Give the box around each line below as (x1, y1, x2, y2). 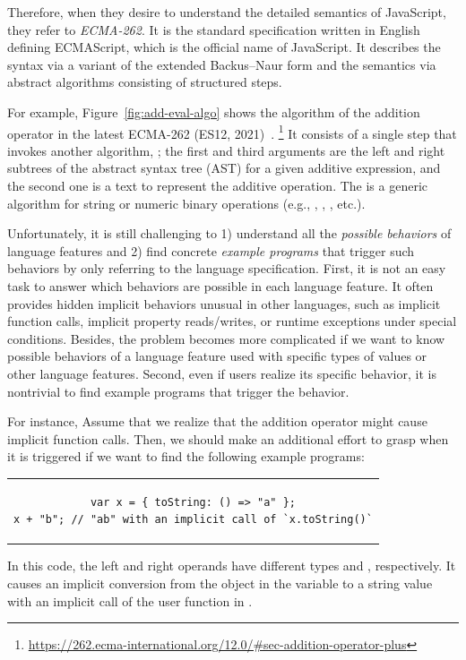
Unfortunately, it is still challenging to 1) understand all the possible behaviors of (7, 224, 452, 243)
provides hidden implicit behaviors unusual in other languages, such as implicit (7, 294, 441, 313)
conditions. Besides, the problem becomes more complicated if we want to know (7, 329, 445, 347)
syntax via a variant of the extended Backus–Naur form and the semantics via (7, 55, 436, 73)
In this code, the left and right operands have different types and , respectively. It (7, 556, 456, 575)
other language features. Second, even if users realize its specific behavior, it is (7, 364, 436, 382)
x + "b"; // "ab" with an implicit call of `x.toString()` (13, 513, 373, 527)
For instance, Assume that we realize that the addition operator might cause (7, 412, 427, 431)
